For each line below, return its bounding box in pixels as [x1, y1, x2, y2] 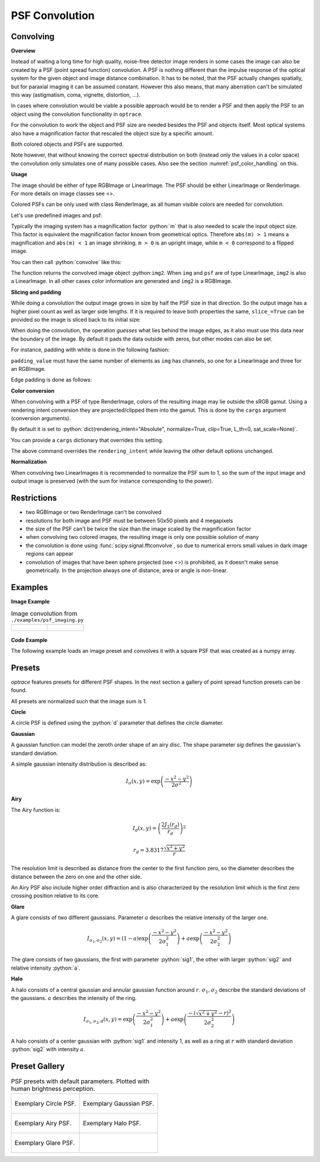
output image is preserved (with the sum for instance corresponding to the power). [11, 478, 213, 485]
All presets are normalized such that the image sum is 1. [11, 697, 148, 704]
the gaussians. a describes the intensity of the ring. [11, 994, 137, 1001]
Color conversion [11, 387, 55, 394]
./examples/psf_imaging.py [11, 617, 84, 623]
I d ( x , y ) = [132, 825, 157, 833]
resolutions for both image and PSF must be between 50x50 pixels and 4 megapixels [25, 517, 233, 524]
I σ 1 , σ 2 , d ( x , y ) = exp [83, 1016, 133, 1025]
